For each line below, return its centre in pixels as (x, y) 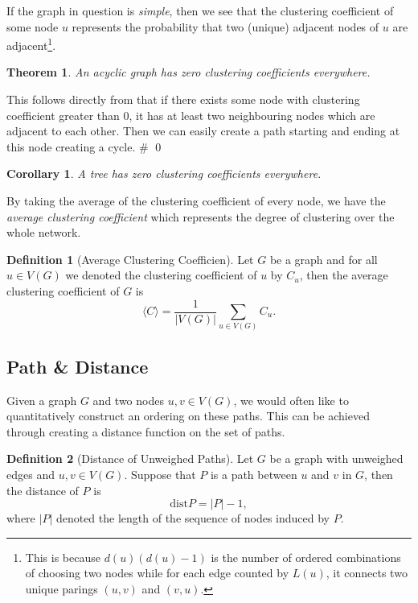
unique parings (61, 588)
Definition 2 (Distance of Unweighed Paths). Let (130, 458)
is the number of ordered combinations (306, 557)
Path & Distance (78, 366)
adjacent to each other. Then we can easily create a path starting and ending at (203, 131)
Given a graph (42, 400)
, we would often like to (291, 400)
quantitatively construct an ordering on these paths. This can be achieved (188, 416)
